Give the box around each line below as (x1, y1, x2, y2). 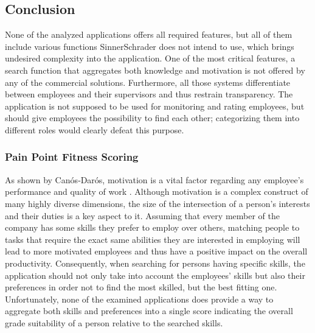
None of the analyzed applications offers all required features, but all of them (5, 28, 292, 41)
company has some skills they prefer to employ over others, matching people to (5, 221, 300, 234)
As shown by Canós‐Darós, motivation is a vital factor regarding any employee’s (5, 173, 304, 186)
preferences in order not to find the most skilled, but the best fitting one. (5, 281, 277, 293)
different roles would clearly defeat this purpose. (5, 123, 184, 136)
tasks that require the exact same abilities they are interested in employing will (5, 233, 300, 245)
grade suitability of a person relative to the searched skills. (5, 316, 223, 329)
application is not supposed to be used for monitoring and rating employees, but (5, 99, 305, 112)
